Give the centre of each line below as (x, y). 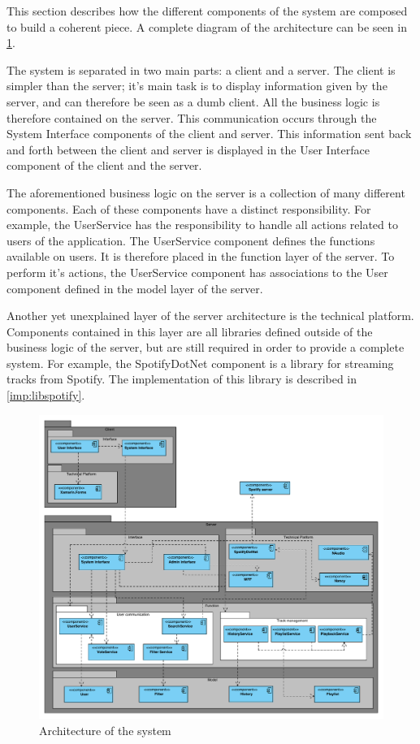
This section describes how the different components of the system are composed (207, 11)
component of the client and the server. (104, 165)
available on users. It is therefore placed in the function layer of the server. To (201, 256)
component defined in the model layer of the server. (135, 288)
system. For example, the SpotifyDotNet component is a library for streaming (200, 363)
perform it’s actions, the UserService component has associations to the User (197, 272)
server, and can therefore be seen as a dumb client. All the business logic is (193, 101)
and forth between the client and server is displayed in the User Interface (188, 149)
